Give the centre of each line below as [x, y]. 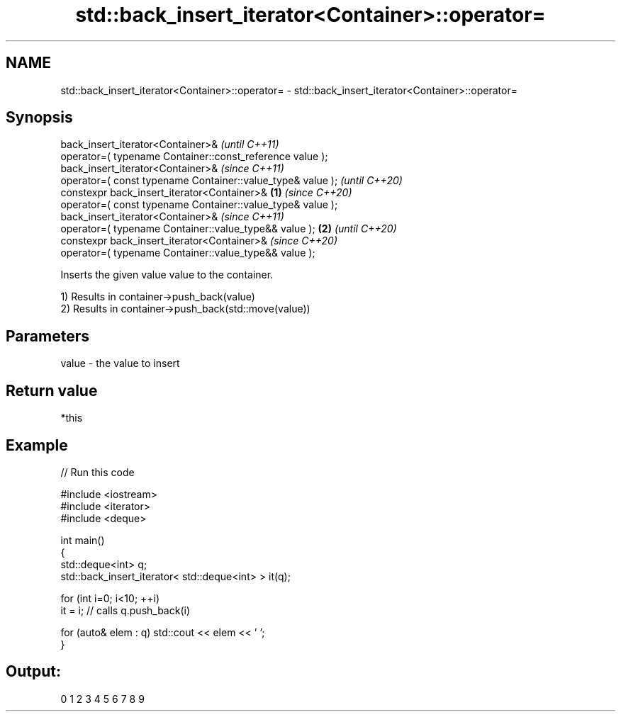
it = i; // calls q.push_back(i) [125, 610]
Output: [33, 672]
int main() [83, 540]
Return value [52, 390]
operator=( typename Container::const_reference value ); [194, 157]
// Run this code [97, 472]
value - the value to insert [120, 363]
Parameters [47, 336]
